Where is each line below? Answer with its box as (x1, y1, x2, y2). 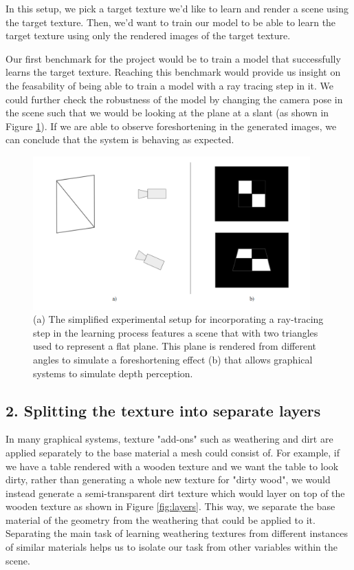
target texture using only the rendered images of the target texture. (5, 28, 291, 43)
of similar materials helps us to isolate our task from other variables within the (5, 540, 338, 554)
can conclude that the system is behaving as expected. (5, 132, 234, 147)
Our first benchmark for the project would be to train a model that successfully (5, 51, 341, 65)
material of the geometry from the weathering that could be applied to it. (5, 512, 316, 527)
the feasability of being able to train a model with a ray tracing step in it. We (5, 78, 334, 92)
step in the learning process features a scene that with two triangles (33, 325, 318, 339)
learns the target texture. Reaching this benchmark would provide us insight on (5, 65, 341, 79)
